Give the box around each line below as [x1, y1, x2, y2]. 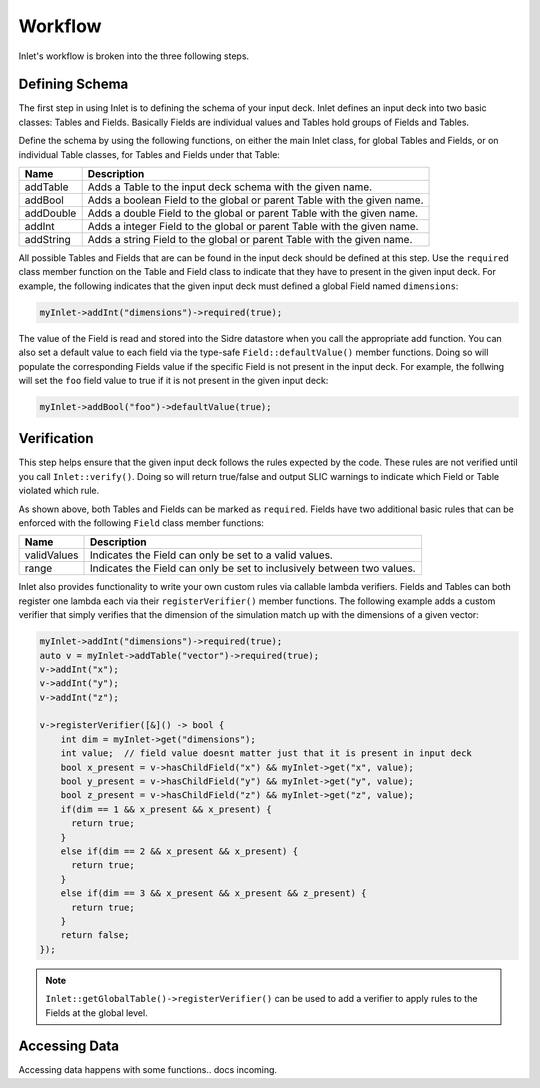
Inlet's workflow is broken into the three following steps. [18, 50, 250, 62]
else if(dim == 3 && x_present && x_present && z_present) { [60, 888, 367, 899]
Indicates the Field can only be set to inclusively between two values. [89, 561, 416, 575]
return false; [60, 930, 130, 941]
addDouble [24, 206, 77, 220]
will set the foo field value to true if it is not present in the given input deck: [18, 374, 329, 386]
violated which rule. [18, 485, 100, 497]
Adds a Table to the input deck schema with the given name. [87, 180, 373, 194]
